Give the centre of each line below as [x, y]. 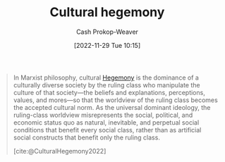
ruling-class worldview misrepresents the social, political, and [103, 115]
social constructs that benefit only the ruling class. [86, 137]
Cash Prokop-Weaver [107, 32]
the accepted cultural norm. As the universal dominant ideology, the [112, 107]
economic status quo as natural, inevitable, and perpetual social [106, 122]
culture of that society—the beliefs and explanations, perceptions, [109, 92]
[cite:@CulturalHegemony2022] [60, 151]
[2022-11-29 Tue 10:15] [107, 45]
